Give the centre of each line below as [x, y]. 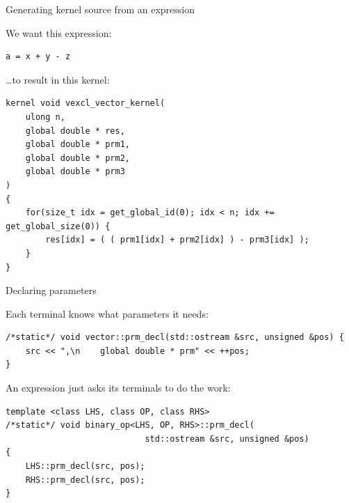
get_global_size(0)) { [58, 226]
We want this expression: [59, 32]
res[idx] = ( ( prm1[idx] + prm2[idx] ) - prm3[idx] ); [177, 240]
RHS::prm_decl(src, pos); [85, 480]
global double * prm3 [75, 172]
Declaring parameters [51, 290]
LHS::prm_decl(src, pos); [85, 466]
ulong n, [45, 117]
